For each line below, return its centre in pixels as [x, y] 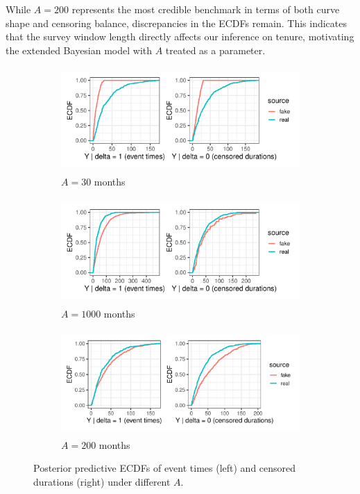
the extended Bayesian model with [79, 50]
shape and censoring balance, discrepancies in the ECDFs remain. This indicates [177, 23]
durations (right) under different [102, 482]
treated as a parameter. [215, 50]
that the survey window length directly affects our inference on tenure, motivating [180, 36]
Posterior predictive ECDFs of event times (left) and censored [165, 468]
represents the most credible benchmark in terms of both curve [206, 9]
